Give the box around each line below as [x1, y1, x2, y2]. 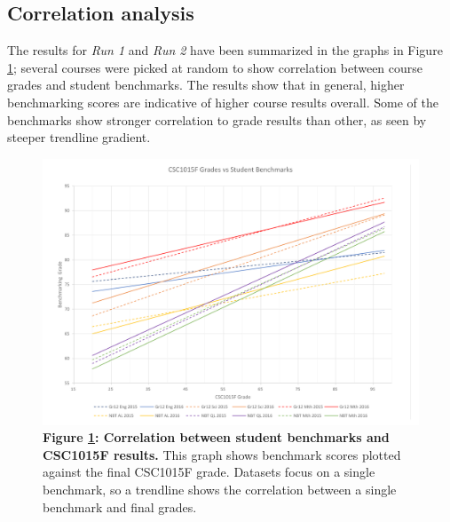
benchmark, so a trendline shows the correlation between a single [43, 479, 397, 498]
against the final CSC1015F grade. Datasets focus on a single [43, 463, 375, 481]
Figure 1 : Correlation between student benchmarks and [43, 428, 390, 447]
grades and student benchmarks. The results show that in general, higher [7, 75, 405, 94]
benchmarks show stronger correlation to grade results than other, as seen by [7, 110, 427, 129]
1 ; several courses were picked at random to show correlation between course [7, 58, 423, 76]
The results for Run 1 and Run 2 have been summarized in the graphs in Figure [7, 41, 443, 59]
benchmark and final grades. [43, 497, 197, 516]
